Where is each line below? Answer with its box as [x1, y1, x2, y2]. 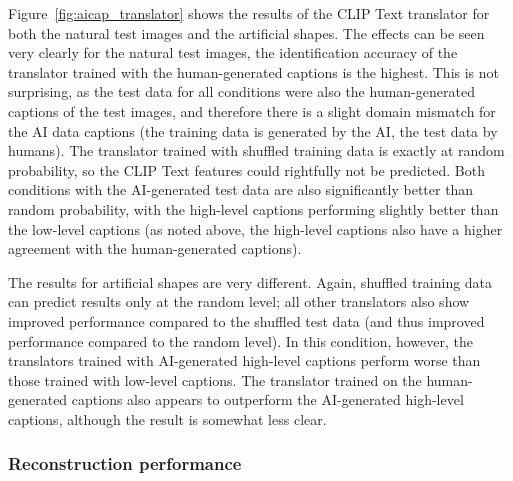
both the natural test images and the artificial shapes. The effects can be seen [8, 22, 485, 43]
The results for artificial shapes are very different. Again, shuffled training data [8, 271, 493, 292]
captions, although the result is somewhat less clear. [8, 408, 327, 429]
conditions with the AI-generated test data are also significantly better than [8, 179, 474, 200]
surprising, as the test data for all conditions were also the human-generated [8, 81, 475, 102]
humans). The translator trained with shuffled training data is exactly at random [8, 140, 505, 161]
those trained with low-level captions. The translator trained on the [8, 369, 422, 390]
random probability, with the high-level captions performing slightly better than [8, 198, 499, 219]
